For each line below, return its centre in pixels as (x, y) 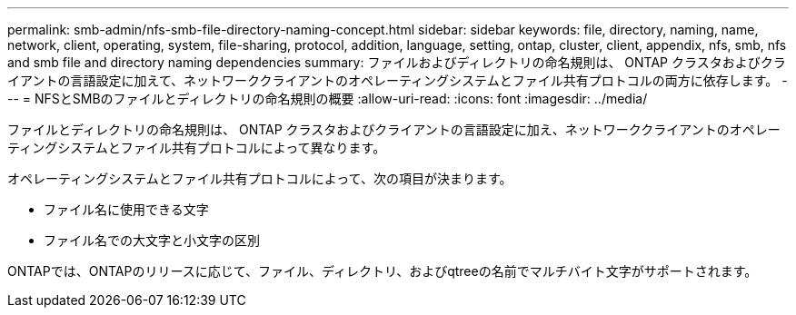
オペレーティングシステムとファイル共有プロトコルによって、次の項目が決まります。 (260, 178)
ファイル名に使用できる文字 (126, 209)
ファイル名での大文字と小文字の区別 (152, 240)
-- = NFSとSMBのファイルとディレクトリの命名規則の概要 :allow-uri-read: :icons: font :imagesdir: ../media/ (328, 98)
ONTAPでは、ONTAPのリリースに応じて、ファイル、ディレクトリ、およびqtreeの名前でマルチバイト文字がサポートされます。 (383, 271)
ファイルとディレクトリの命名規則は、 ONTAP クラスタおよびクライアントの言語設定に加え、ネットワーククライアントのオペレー (394, 129)
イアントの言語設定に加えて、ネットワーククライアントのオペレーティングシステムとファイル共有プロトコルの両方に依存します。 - (398, 80)
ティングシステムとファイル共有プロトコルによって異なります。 (197, 148)
